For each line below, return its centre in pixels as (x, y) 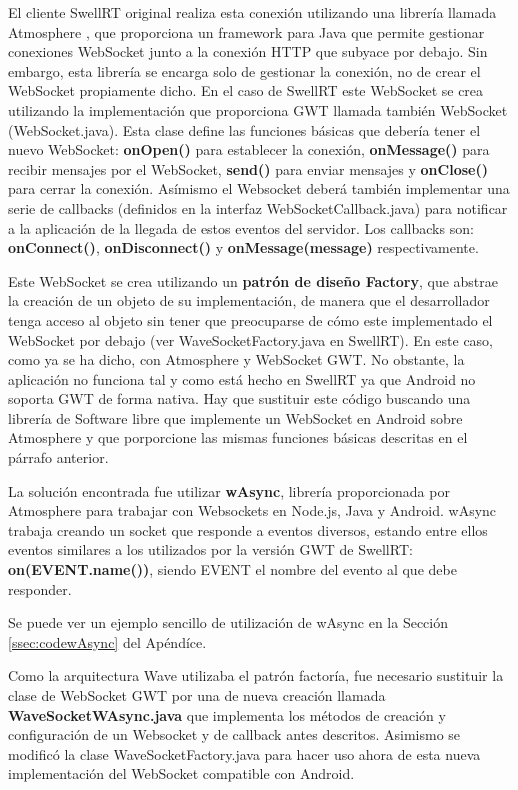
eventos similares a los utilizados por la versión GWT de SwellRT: (210, 549)
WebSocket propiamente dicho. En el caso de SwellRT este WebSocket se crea (246, 90)
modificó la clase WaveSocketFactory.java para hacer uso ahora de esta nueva (244, 753)
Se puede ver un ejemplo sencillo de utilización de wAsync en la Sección (228, 622)
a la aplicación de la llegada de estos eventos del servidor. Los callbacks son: (241, 227)
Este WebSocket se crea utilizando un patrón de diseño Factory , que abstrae (253, 280)
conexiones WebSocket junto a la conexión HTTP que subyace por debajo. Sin (248, 51)
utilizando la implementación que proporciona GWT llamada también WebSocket (258, 109)
